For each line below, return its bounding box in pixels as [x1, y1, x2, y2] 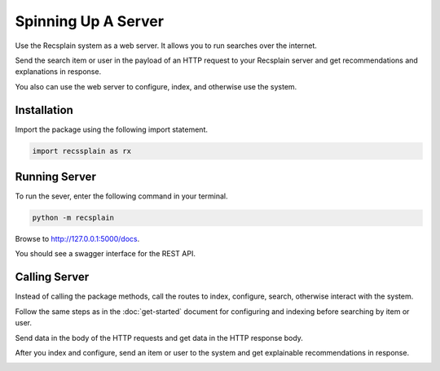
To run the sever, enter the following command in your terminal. [15, 191, 228, 201]
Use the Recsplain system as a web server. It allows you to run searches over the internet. [15, 41, 318, 50]
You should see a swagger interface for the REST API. [15, 249, 196, 259]
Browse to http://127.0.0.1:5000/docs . [15, 234, 140, 244]
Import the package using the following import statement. [15, 124, 208, 134]
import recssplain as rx [32, 146, 132, 155]
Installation [15, 103, 73, 117]
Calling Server [15, 270, 90, 284]
